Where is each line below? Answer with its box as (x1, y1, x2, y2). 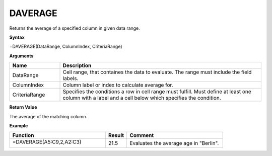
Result (108, 132, 124, 139)
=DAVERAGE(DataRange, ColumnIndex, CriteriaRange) (9, 43, 123, 50)
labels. (62, 75, 79, 82)
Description (62, 62, 92, 69)
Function (12, 132, 34, 139)
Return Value (9, 104, 37, 110)
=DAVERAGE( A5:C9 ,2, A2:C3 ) (12, 138, 82, 145)
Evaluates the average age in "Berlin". (129, 140, 219, 147)
